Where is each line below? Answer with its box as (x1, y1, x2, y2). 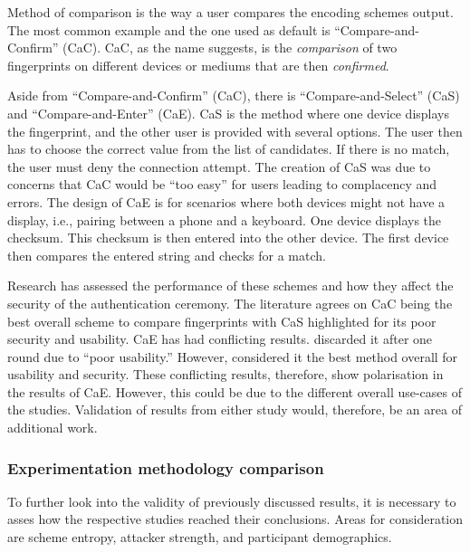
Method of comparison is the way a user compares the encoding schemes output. (7, 3, 454, 21)
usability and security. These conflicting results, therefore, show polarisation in (7, 365, 444, 384)
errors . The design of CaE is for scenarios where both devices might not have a (7, 192, 446, 211)
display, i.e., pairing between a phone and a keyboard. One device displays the (7, 210, 442, 229)
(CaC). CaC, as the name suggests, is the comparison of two (62, 38, 398, 57)
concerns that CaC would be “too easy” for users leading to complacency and (7, 175, 437, 194)
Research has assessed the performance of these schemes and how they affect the (7, 276, 454, 295)
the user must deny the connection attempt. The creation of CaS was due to (7, 157, 431, 176)
